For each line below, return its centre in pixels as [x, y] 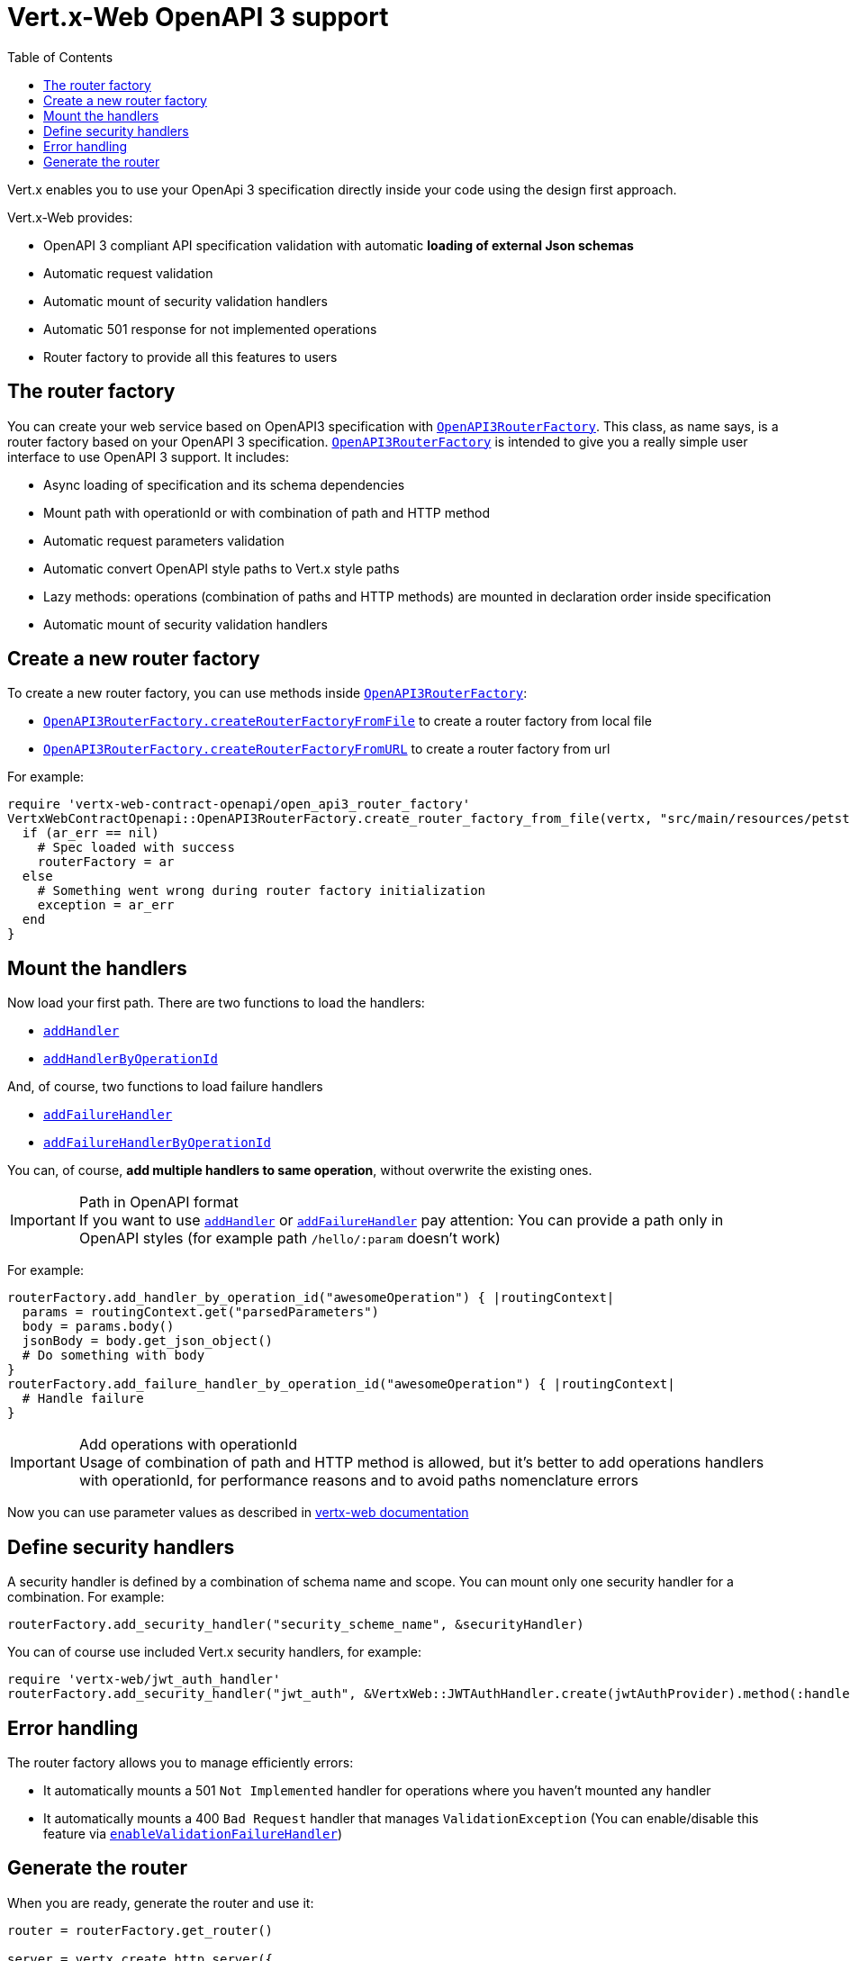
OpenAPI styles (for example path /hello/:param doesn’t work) [289, 1238]
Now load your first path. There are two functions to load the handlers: [216, 1003]
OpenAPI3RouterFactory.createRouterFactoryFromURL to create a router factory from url [327, 749]
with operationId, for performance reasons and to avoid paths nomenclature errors [358, 1481]
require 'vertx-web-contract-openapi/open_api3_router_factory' [239, 804]
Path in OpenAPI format [158, 1202]
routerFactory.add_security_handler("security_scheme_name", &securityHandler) [296, 1625]
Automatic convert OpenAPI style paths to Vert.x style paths [222, 568]
